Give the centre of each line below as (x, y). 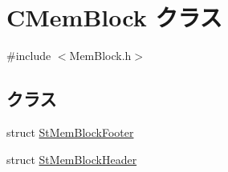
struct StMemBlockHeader (72, 159)
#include (29, 56)
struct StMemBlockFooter (70, 132)
